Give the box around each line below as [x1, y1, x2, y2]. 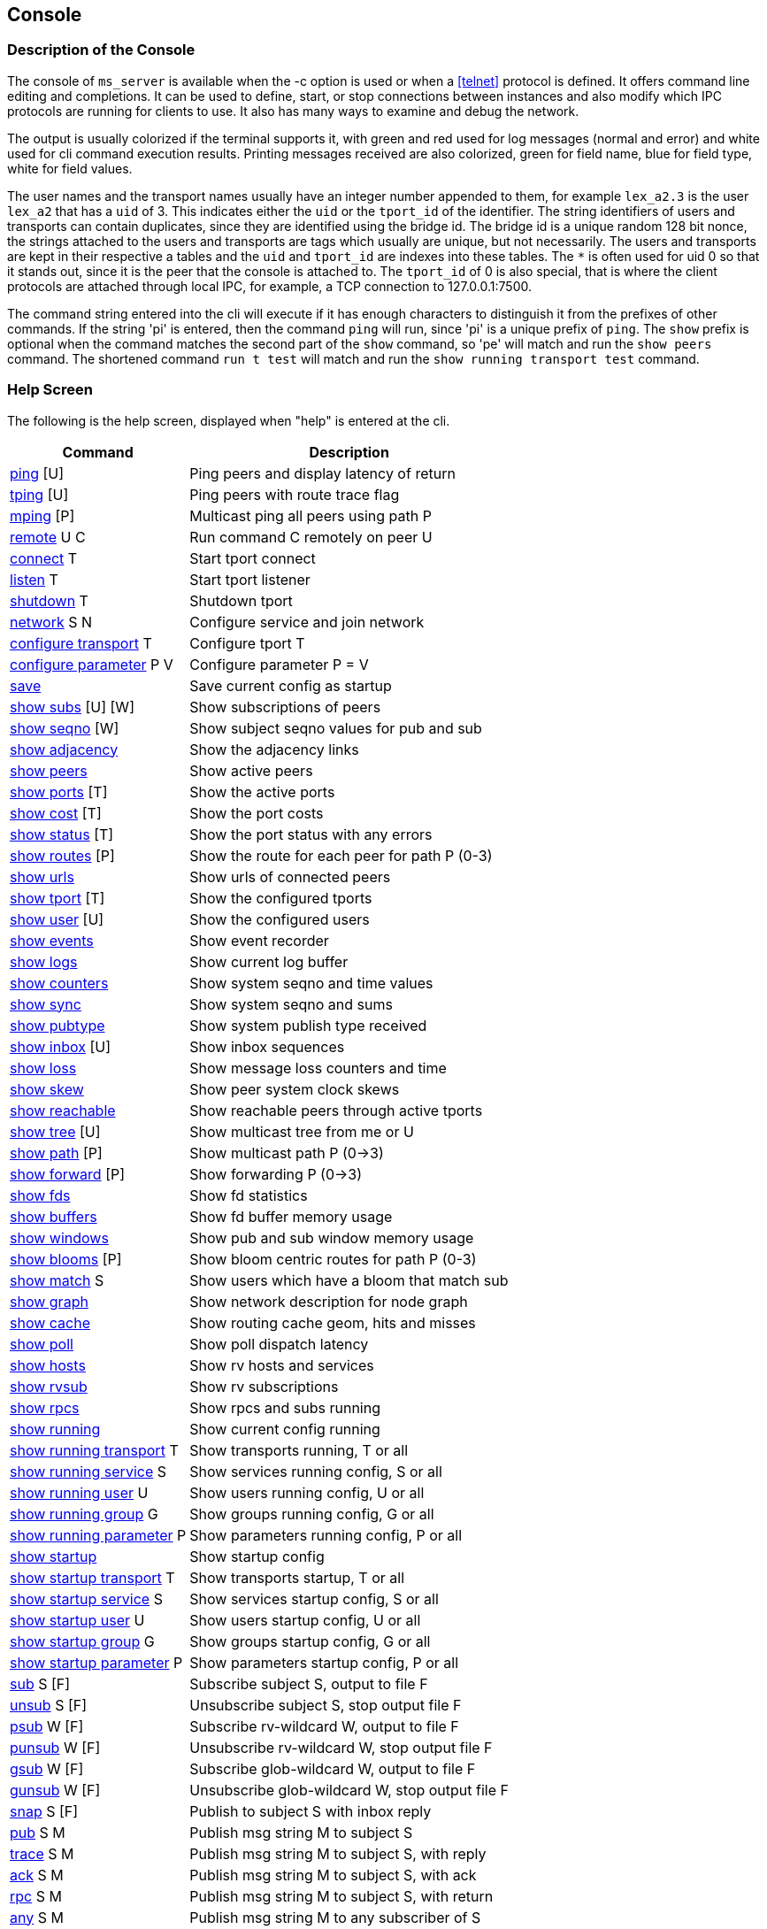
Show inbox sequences [189, 1037, 345, 1056]
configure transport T [10, 634, 152, 652]
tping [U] [10, 485, 69, 503]
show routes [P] [10, 846, 115, 865]
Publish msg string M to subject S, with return [189, 1887, 494, 1905]
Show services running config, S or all [189, 1462, 442, 1480]
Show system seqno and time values [189, 973, 433, 992]
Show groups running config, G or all [189, 1504, 434, 1523]
